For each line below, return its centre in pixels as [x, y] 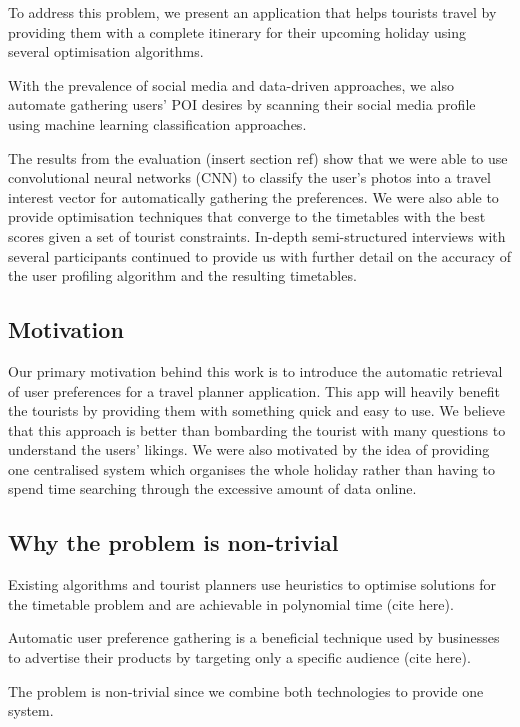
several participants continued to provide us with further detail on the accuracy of [259, 255]
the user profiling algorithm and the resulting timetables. [182, 275]
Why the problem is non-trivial [173, 542]
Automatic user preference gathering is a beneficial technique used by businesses [254, 637]
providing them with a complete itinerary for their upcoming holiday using [237, 31]
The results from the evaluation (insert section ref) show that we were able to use [258, 157]
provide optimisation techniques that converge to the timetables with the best [247, 216]
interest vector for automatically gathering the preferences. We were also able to [253, 196]
